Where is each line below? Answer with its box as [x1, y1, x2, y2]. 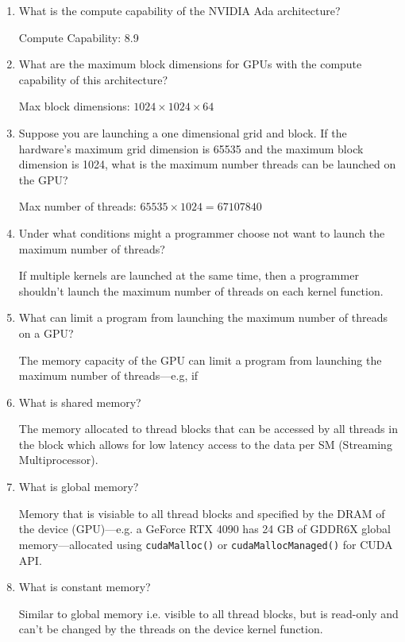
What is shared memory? [18, 393, 141, 410]
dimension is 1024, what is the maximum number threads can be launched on [18, 156, 396, 172]
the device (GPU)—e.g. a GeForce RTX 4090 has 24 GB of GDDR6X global [18, 520, 391, 537]
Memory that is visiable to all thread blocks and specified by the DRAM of [18, 505, 385, 521]
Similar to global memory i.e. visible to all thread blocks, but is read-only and [18, 605, 399, 621]
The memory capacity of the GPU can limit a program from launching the [18, 351, 382, 368]
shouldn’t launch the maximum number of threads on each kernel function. [18, 282, 384, 299]
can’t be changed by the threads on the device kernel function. [18, 621, 323, 637]
